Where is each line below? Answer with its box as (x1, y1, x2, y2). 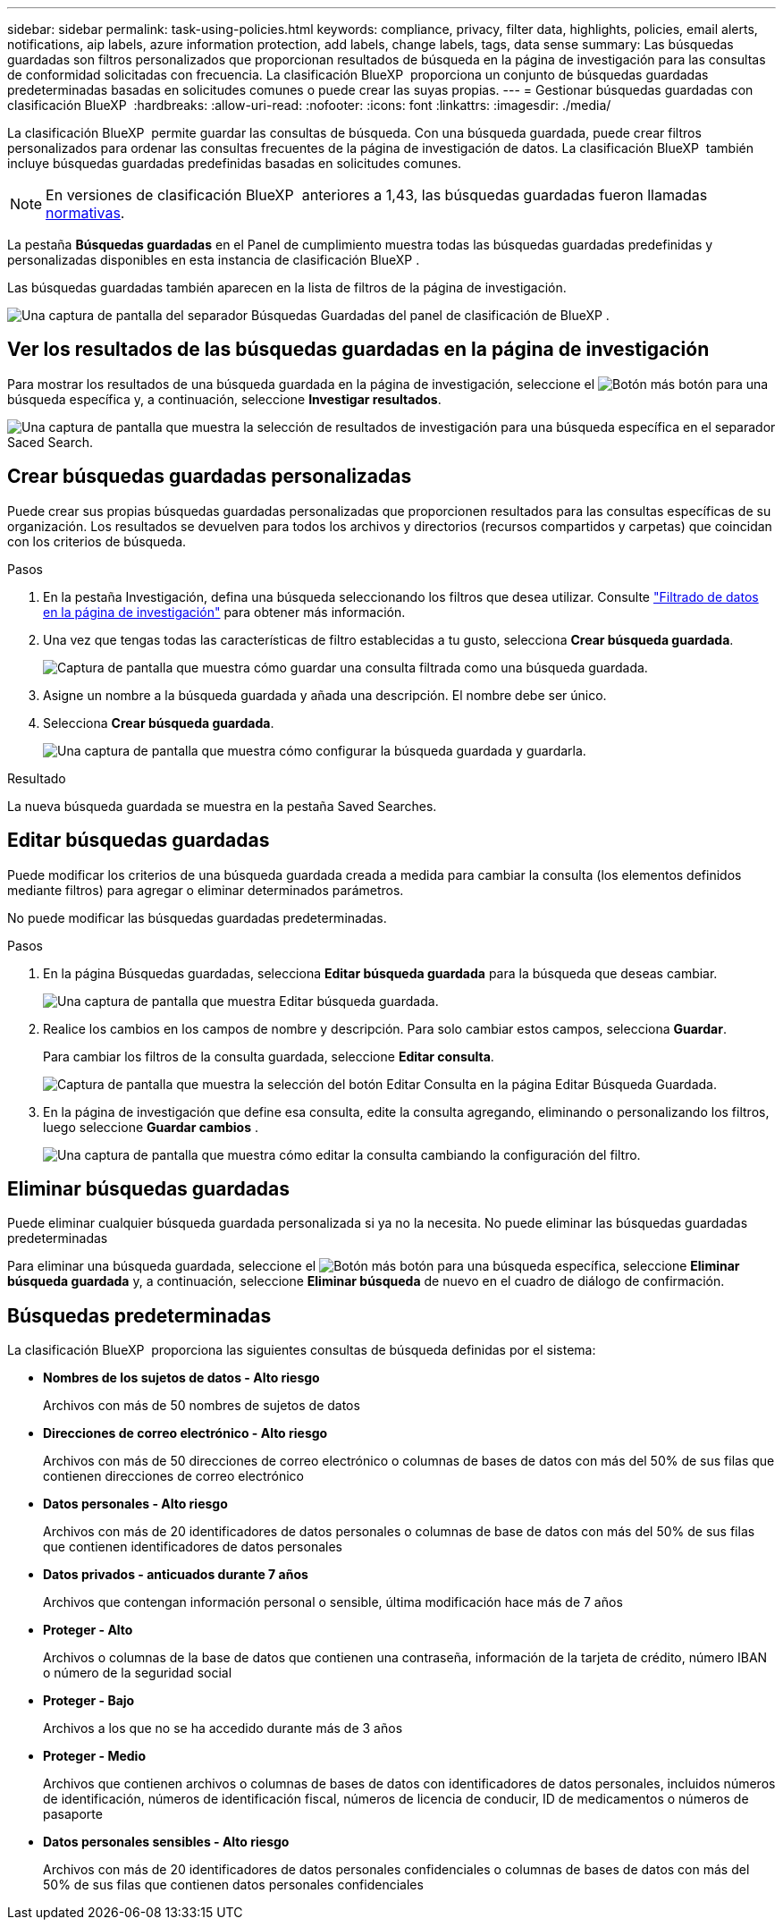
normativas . (46, 204, 125, 222)
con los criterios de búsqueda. (7, 533, 187, 549)
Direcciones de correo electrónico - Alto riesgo (43, 1425, 328, 1441)
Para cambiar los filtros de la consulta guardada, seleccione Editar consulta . (43, 1048, 494, 1064)
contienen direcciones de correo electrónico (43, 1468, 305, 1484)
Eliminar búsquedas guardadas (7, 1177, 290, 1200)
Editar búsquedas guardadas (7, 829, 270, 852)
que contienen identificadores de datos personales (43, 1539, 342, 1555)
